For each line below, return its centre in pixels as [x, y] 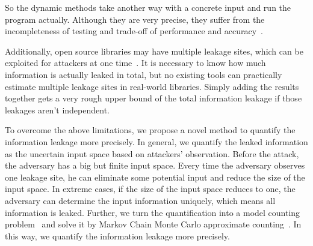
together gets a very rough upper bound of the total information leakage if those [153, 98]
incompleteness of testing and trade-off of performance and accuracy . [134, 31]
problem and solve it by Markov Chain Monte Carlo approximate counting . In [153, 224]
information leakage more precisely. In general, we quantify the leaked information [156, 141]
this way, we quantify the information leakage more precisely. [117, 235]
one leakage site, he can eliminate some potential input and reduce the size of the [155, 177]
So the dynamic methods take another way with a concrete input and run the [148, 7]
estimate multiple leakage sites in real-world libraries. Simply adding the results [152, 86]
